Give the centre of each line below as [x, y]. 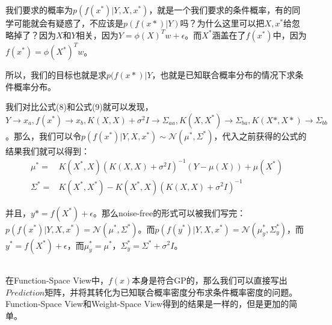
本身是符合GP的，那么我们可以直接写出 [210, 280]
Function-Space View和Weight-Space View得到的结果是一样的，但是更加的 [147, 304]
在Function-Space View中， [57, 280]
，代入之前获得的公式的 [260, 135]
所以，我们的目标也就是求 [56, 75]
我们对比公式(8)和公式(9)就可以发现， [79, 107]
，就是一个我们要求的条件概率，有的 [220, 10]
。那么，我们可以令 [43, 135]
